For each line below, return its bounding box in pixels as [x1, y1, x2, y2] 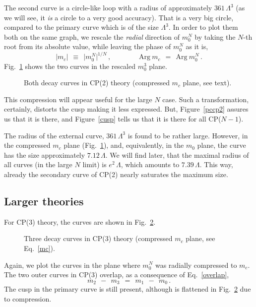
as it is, [186, 41, 208, 52]
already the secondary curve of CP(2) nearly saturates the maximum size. [4, 169, 228, 179]
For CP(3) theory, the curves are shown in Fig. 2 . [4, 216, 156, 227]
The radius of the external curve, [4, 130, 104, 140]
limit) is [82, 159, 107, 170]
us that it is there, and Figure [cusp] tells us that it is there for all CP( [4, 114, 221, 123]
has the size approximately [4, 149, 85, 160]
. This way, [199, 159, 233, 170]
